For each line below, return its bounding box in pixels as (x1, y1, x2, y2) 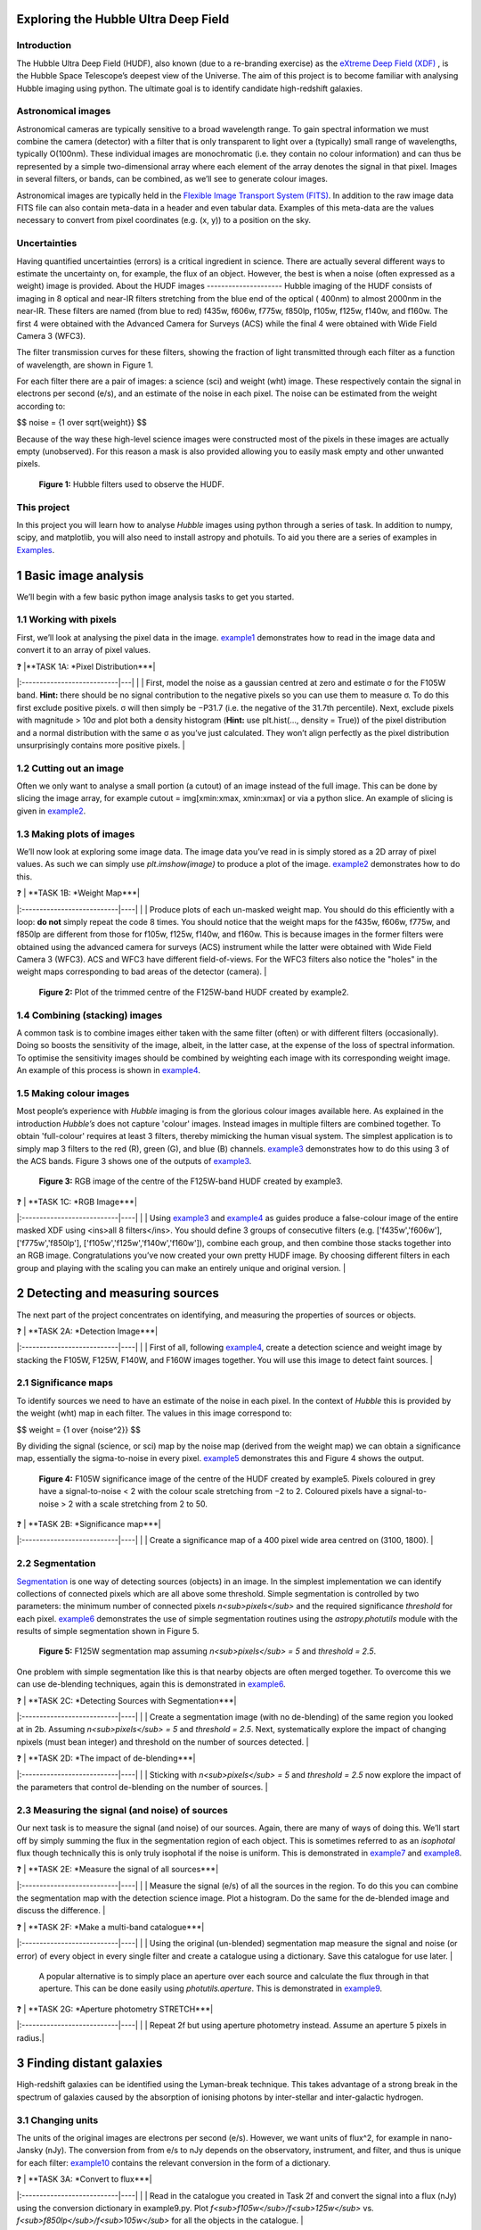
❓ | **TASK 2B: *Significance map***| (16, 1518, 161, 1529)
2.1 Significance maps (16, 1376, 114, 1389)
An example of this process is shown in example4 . (16, 1065, 200, 1076)
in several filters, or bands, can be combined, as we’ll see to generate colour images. (16, 174, 329, 185)
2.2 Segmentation (16, 1557, 96, 1570)
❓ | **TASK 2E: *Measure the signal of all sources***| (16, 1864, 219, 1875)
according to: (16, 401, 66, 411)
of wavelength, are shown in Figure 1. (16, 359, 154, 370)
